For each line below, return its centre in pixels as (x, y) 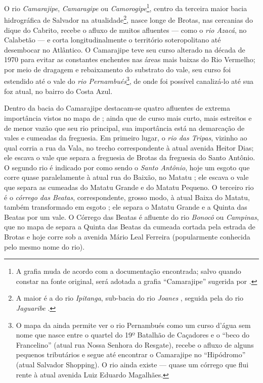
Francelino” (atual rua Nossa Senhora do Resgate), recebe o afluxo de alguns (135, 344)
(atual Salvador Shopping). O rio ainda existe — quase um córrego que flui (132, 364)
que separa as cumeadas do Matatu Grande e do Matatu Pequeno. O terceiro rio (129, 187)
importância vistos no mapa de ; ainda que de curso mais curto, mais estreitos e (128, 117)
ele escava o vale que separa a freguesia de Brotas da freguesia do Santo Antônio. (130, 157)
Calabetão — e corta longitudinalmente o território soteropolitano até (113, 40)
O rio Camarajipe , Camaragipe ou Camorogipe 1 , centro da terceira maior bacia (126, 7)
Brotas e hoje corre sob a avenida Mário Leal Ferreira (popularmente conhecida (127, 237)
